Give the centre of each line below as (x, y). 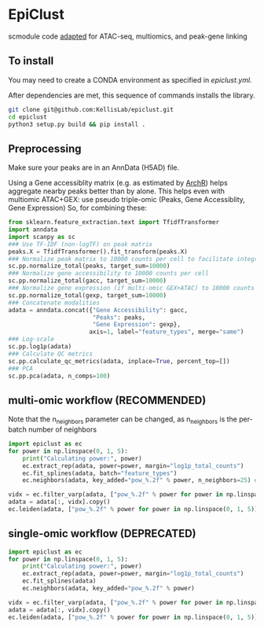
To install (31, 61)
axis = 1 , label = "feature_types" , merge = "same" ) (167, 332)
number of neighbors (62, 429)
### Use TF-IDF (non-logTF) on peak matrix (81, 244)
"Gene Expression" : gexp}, (136, 325)
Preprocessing (45, 148)
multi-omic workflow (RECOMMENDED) (107, 400)
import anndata (33, 230)
